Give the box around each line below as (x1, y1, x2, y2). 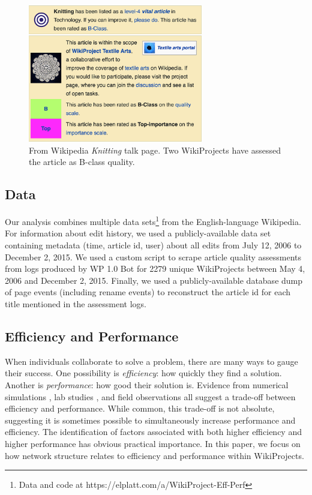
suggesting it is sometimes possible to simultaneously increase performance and (5, 413, 296, 426)
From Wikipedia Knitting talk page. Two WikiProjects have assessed (29, 143, 281, 156)
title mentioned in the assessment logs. (5, 297, 147, 310)
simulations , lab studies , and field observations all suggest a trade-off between (5, 390, 296, 403)
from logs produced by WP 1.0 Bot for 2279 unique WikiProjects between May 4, (5, 262, 305, 275)
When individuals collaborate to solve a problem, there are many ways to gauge (5, 355, 298, 367)
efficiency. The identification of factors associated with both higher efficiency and (5, 425, 302, 438)
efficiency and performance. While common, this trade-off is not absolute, (5, 402, 275, 415)
